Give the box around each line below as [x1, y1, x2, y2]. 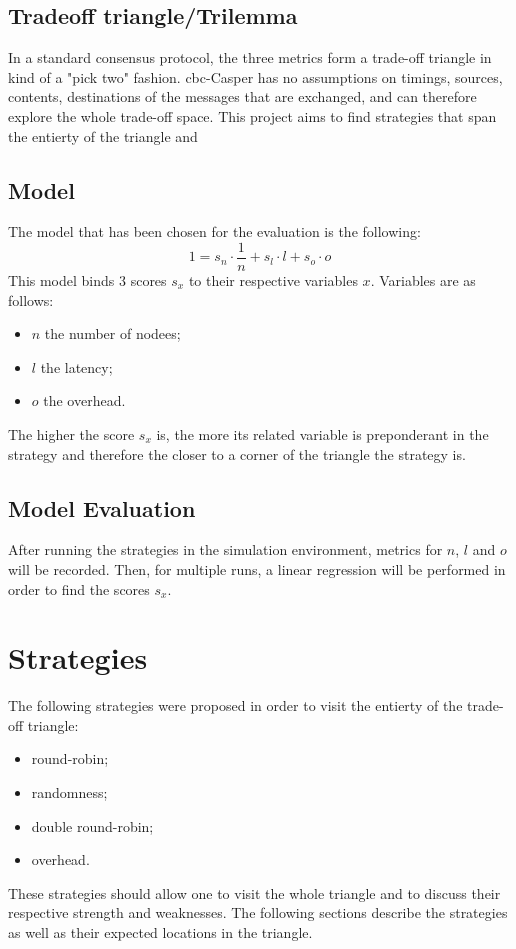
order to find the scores [8, 578, 150, 599]
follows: [8, 289, 54, 310]
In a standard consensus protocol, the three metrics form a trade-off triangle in [8, 47, 492, 68]
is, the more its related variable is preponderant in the [156, 424, 489, 444]
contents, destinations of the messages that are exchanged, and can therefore [8, 86, 477, 107]
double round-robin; [31, 815, 154, 836]
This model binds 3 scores [8, 270, 167, 291]
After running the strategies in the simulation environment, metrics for [8, 539, 443, 560]
